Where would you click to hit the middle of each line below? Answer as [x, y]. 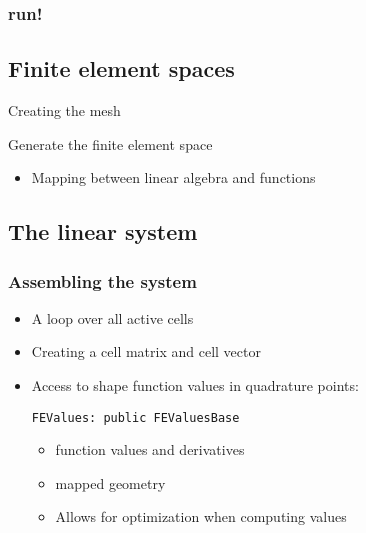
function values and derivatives [150, 449]
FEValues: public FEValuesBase [135, 417]
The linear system [103, 231]
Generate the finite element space [110, 143]
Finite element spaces [121, 68]
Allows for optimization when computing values [201, 516]
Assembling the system [102, 280]
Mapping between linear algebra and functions [173, 177]
